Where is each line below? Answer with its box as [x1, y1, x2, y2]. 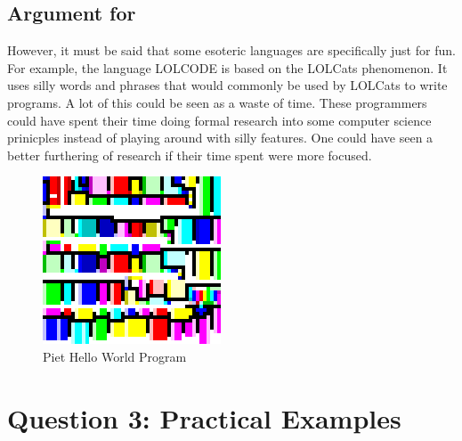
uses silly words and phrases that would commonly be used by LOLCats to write [7, 76, 448, 94]
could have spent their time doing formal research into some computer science [7, 110, 432, 129]
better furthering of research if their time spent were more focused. [7, 145, 372, 164]
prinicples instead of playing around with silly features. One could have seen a [7, 128, 434, 147]
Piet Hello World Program [43, 347, 187, 365]
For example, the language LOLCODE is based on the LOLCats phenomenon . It [7, 58, 448, 77]
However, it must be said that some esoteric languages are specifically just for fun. [7, 41, 456, 60]
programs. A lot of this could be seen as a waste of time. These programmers [7, 93, 427, 111]
